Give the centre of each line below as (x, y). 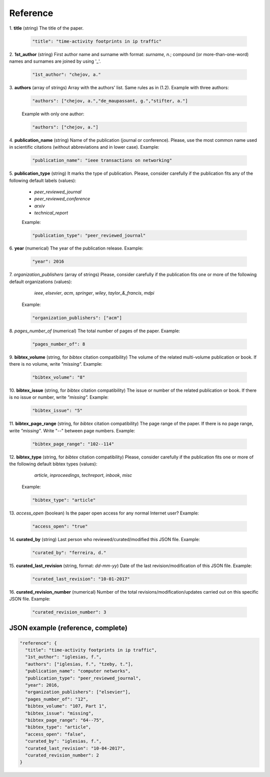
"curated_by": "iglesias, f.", (63, 741)
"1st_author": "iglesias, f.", (63, 657)
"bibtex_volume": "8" (59, 377)
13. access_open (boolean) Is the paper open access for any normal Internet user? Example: (104, 513)
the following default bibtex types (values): (53, 464)
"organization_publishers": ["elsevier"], (78, 692)
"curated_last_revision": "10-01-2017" (81, 579)
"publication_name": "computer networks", (78, 671)
